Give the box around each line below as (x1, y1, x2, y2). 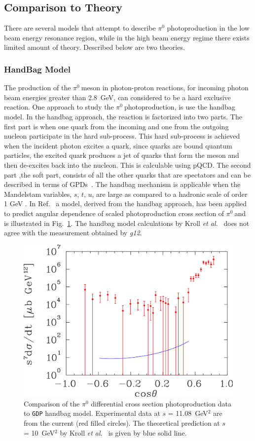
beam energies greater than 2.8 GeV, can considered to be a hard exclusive (4, 92, 231, 102)
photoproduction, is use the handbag (124, 102, 235, 112)
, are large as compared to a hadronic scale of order (92, 188, 248, 199)
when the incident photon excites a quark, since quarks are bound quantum (4, 140, 232, 150)
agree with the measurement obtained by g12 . (4, 227, 142, 238)
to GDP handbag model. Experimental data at (24, 408, 160, 418)
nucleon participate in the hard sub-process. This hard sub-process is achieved (4, 131, 240, 141)
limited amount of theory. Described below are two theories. (4, 42, 185, 52)
